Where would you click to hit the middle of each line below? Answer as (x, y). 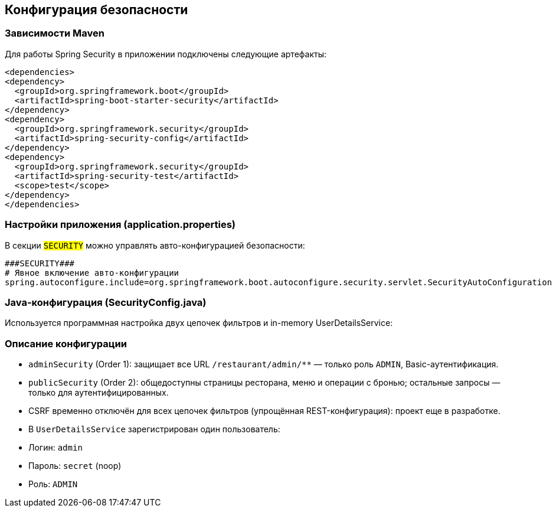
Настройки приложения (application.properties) (120, 225)
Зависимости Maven (55, 33)
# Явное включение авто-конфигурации (92, 273)
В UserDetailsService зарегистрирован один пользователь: (154, 429)
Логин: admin (55, 448)
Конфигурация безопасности (97, 10)
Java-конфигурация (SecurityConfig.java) (106, 302)
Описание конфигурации (66, 343)
